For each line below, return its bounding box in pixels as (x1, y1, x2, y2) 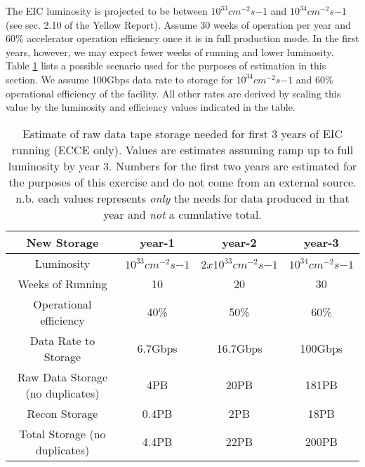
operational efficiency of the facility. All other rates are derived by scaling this (6, 86, 341, 100)
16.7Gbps (216, 340, 263, 357)
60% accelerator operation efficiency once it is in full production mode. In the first (6, 31, 359, 46)
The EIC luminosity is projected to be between (6, 4, 208, 18)
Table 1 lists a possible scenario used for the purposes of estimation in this (6, 58, 326, 73)
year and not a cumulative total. (103, 205, 262, 222)
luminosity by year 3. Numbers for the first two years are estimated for (8, 157, 357, 174)
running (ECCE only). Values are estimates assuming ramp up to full (11, 141, 354, 158)
